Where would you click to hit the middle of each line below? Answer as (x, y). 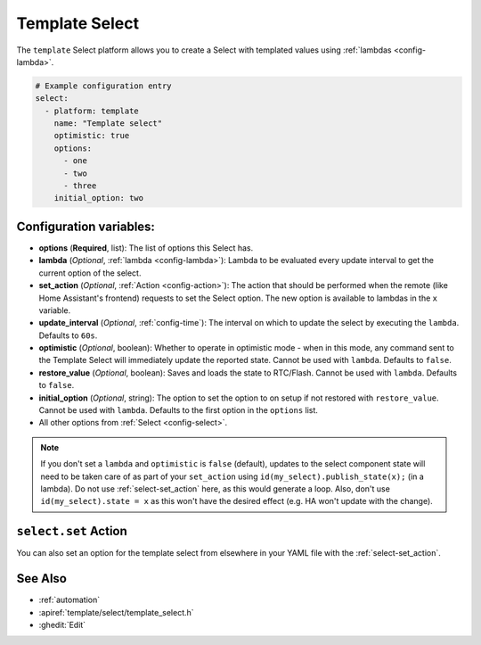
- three (80, 186)
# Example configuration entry (104, 86)
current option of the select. (90, 273)
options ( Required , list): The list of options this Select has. (146, 248)
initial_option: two (99, 198)
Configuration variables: (86, 226)
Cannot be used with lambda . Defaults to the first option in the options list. (178, 410)
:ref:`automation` (69, 600)
